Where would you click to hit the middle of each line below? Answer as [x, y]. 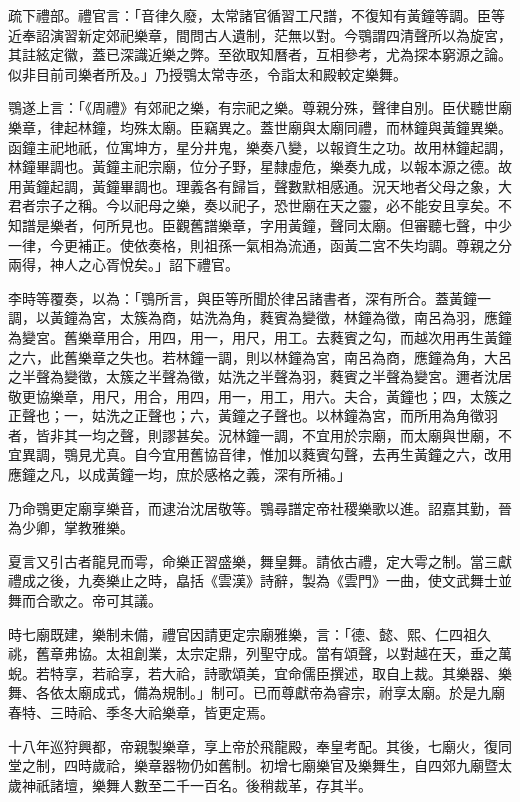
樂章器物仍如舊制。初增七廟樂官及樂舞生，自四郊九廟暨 [315, 765]
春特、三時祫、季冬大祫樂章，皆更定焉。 [141, 712]
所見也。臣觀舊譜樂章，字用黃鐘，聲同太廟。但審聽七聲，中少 [308, 224]
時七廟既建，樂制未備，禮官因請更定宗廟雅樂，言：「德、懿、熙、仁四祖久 [249, 633]
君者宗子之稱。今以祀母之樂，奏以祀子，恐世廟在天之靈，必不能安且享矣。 [253, 205]
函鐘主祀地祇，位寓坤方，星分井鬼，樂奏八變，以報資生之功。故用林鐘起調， [260, 146]
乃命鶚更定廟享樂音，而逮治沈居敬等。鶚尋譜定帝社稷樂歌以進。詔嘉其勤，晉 [260, 507]
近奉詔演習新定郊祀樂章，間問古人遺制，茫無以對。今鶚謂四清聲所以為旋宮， [260, 34]
